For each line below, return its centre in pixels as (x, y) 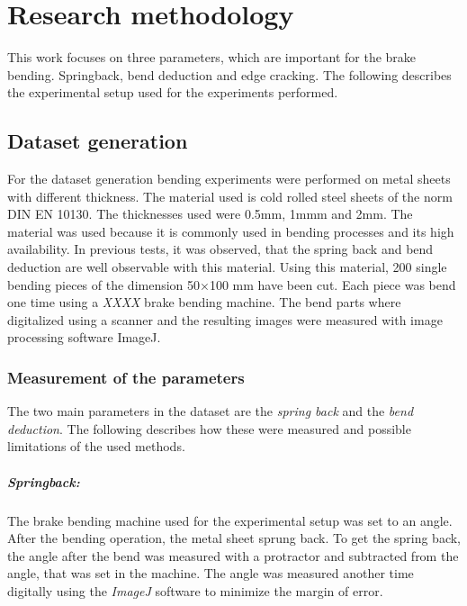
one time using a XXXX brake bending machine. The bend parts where (204, 302)
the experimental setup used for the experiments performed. (173, 92)
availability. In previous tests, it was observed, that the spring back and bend (220, 249)
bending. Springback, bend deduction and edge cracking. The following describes (229, 74)
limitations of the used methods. (96, 446)
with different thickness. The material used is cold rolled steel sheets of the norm (230, 196)
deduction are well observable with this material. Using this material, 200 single (227, 267)
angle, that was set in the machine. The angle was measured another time (211, 573)
